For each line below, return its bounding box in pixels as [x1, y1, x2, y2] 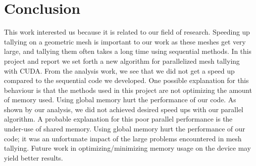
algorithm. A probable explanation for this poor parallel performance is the [4, 114, 233, 124]
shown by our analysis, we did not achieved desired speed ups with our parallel [4, 104, 244, 114]
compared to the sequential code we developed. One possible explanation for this [4, 75, 249, 85]
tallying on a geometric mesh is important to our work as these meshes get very [4, 36, 246, 46]
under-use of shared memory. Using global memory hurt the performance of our [4, 124, 246, 134]
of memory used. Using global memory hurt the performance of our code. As [4, 94, 236, 105]
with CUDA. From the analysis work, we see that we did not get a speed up [4, 65, 235, 76]
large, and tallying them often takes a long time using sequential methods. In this [4, 46, 252, 56]
